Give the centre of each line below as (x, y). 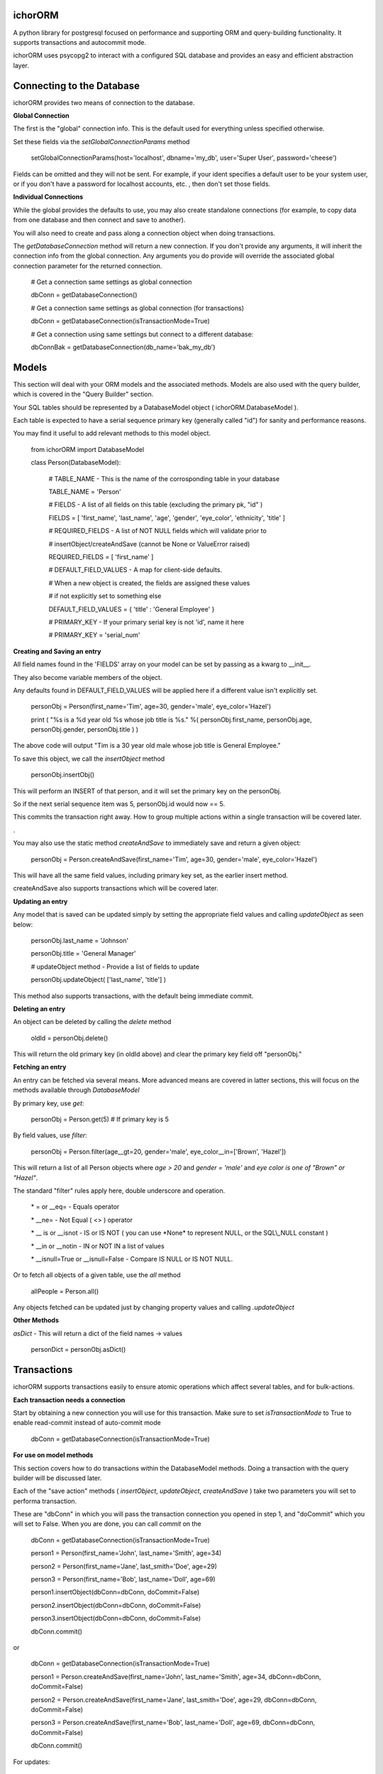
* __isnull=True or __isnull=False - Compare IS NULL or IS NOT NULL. (132, 1259)
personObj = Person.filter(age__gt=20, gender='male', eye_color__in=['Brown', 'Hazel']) (159, 1151)
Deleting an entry (39, 1008)
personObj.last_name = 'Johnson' (80, 940)
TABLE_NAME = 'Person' (85, 492)
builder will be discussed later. (57, 1478)
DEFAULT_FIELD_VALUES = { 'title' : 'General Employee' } (132, 609)
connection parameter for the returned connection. (88, 265)
